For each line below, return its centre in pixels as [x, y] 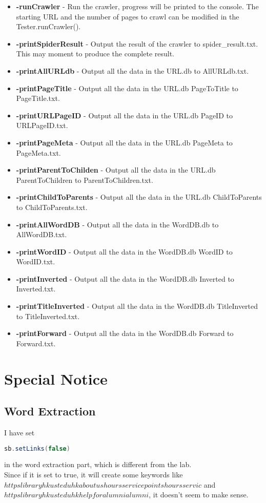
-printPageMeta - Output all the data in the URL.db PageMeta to [124, 142]
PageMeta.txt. [38, 152]
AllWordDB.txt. [42, 234]
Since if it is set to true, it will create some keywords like [94, 475]
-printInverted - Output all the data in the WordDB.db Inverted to [125, 278]
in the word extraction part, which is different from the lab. [98, 464]
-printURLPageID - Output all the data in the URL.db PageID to [124, 115]
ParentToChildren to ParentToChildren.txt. [85, 180]
